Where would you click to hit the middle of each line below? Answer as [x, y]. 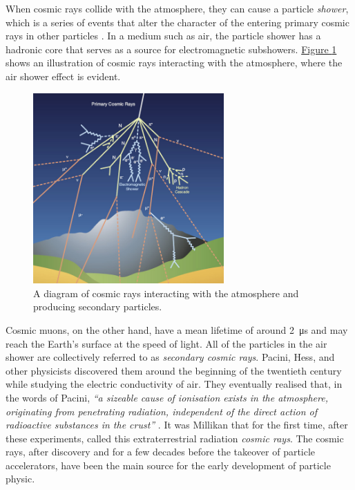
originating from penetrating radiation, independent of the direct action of [162, 411]
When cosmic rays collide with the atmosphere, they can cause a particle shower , [177, 8]
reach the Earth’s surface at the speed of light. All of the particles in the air [166, 343]
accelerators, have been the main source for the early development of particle [168, 465]
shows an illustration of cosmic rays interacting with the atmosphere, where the [174, 63]
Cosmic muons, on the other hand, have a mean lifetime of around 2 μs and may [177, 329]
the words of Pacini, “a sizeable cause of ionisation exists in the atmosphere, [167, 397]
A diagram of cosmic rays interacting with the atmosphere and [166, 293]
